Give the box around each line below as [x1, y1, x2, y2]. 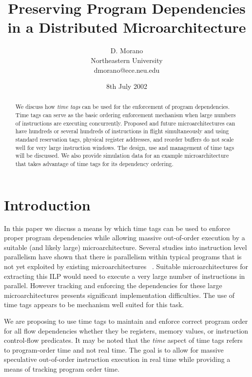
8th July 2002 [106, 81, 147, 91]
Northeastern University [91, 55, 163, 65]
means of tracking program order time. [4, 363, 120, 374]
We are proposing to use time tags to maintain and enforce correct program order [4, 316, 248, 326]
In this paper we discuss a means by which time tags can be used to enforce [4, 223, 231, 233]
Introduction [4, 194, 91, 214]
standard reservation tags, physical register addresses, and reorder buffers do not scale [15, 135, 234, 144]
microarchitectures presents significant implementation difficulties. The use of [4, 290, 235, 300]
